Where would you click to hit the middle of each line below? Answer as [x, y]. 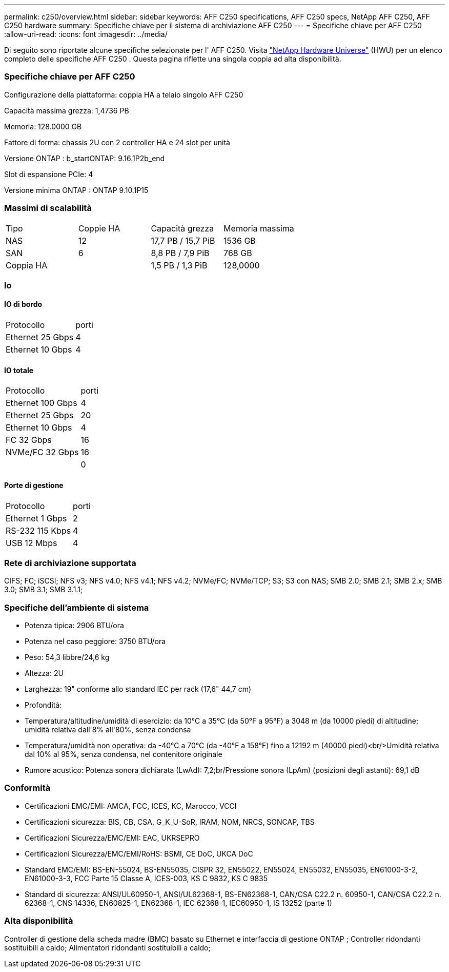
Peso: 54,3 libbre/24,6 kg [67, 657]
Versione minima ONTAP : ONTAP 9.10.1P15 [76, 190]
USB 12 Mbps [32, 543]
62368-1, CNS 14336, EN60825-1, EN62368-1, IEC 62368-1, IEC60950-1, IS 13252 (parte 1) [178, 903]
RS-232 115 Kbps [38, 530]
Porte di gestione [34, 485]
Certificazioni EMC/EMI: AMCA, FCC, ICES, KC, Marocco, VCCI [131, 806]
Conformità [27, 788]
